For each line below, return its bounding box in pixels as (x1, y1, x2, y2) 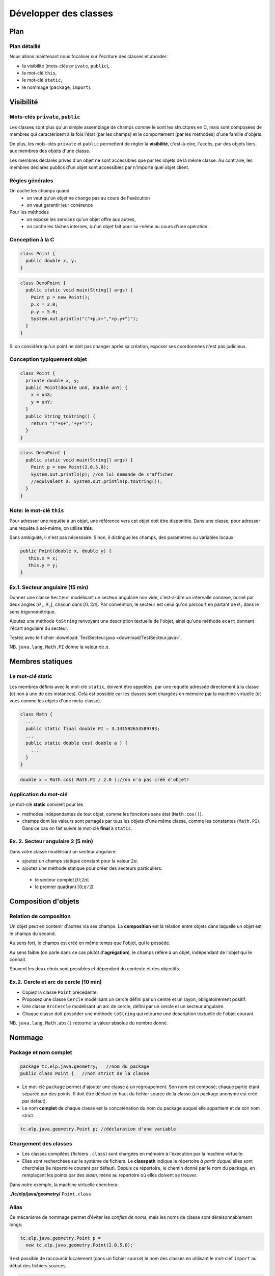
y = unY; (31, 399, 53, 405)
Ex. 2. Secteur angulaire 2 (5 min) (9, 838, 94, 845)
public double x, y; (25, 258, 77, 264)
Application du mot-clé (9, 791, 68, 798)
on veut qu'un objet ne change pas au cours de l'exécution (26, 194, 150, 201)
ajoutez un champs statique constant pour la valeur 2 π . (22, 858, 139, 864)
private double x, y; (25, 378, 80, 383)
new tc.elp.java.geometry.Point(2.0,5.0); (25, 1242, 133, 1248)
